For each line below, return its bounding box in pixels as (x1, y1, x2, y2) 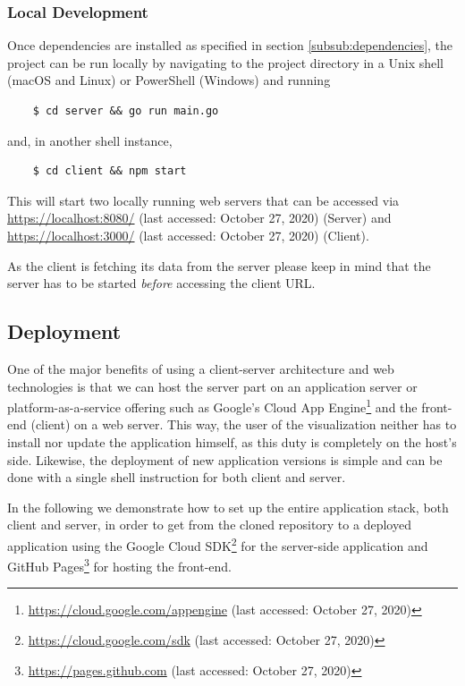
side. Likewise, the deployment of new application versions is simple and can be (7, 450, 443, 469)
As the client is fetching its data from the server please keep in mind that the (7, 256, 431, 275)
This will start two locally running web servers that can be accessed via (7, 191, 400, 209)
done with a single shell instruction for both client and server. (7, 468, 346, 487)
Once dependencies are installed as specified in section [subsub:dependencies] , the (7, 36, 453, 55)
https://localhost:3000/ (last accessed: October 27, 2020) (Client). (7, 225, 369, 244)
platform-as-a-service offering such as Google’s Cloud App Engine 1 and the (7, 395, 418, 416)
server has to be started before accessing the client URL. (7, 274, 316, 292)
